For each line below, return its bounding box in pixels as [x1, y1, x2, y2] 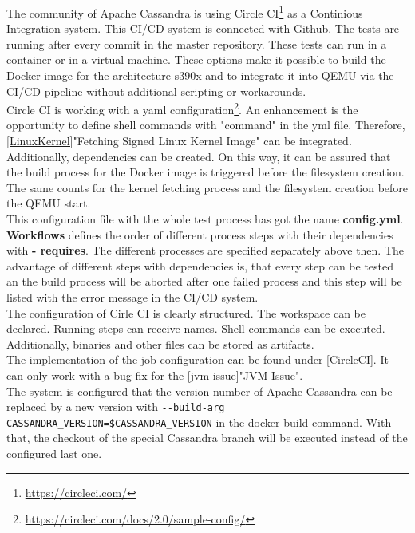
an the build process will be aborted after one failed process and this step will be [6, 273, 402, 290]
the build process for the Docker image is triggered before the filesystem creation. [6, 164, 405, 180]
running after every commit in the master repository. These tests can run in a [6, 35, 387, 52]
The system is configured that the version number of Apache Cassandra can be [6, 382, 393, 399]
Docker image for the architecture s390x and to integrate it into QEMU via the [6, 67, 394, 84]
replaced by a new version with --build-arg [6, 398, 225, 415]
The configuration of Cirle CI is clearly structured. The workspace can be [6, 304, 366, 321]
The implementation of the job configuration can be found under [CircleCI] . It [6, 351, 389, 368]
